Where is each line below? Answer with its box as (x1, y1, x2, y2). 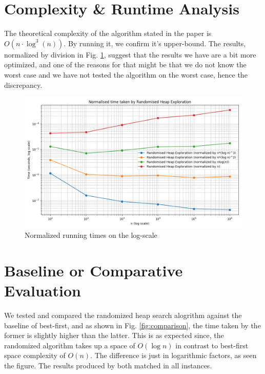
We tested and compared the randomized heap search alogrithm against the (4, 309, 242, 320)
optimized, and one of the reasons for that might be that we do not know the (4, 59, 247, 70)
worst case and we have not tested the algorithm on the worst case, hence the (4, 69, 248, 80)
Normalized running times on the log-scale (25, 230, 157, 240)
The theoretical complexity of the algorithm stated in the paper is (4, 28, 212, 39)
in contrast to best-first (175, 340, 249, 350)
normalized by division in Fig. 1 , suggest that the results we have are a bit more (4, 49, 256, 60)
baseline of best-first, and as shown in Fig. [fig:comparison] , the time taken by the (4, 320, 261, 330)
